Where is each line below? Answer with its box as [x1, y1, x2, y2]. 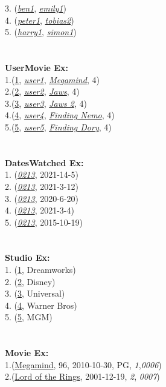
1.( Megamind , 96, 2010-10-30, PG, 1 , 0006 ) [5, 358, 162, 371]
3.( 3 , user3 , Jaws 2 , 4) [5, 96, 87, 109]
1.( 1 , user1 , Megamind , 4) [5, 73, 100, 86]
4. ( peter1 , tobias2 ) [5, 13, 74, 26]
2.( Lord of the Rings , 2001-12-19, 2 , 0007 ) [5, 370, 160, 383]
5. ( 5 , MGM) [5, 311, 53, 323]
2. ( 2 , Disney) [5, 275, 56, 288]
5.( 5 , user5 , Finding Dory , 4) [5, 120, 112, 133]
